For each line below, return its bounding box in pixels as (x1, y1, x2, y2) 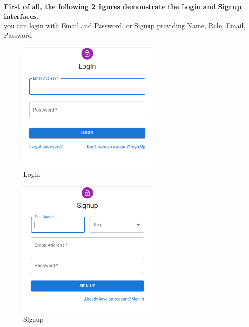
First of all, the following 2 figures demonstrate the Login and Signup (4, 1, 242, 11)
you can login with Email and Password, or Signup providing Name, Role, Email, (4, 20, 246, 31)
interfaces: (4, 11, 39, 21)
